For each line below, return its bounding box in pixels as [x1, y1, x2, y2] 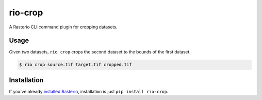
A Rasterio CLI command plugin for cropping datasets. [9, 24, 117, 30]
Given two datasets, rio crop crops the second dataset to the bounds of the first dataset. [9, 49, 191, 55]
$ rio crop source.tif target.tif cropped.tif [19, 62, 132, 67]
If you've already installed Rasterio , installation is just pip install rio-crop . [9, 88, 168, 94]
